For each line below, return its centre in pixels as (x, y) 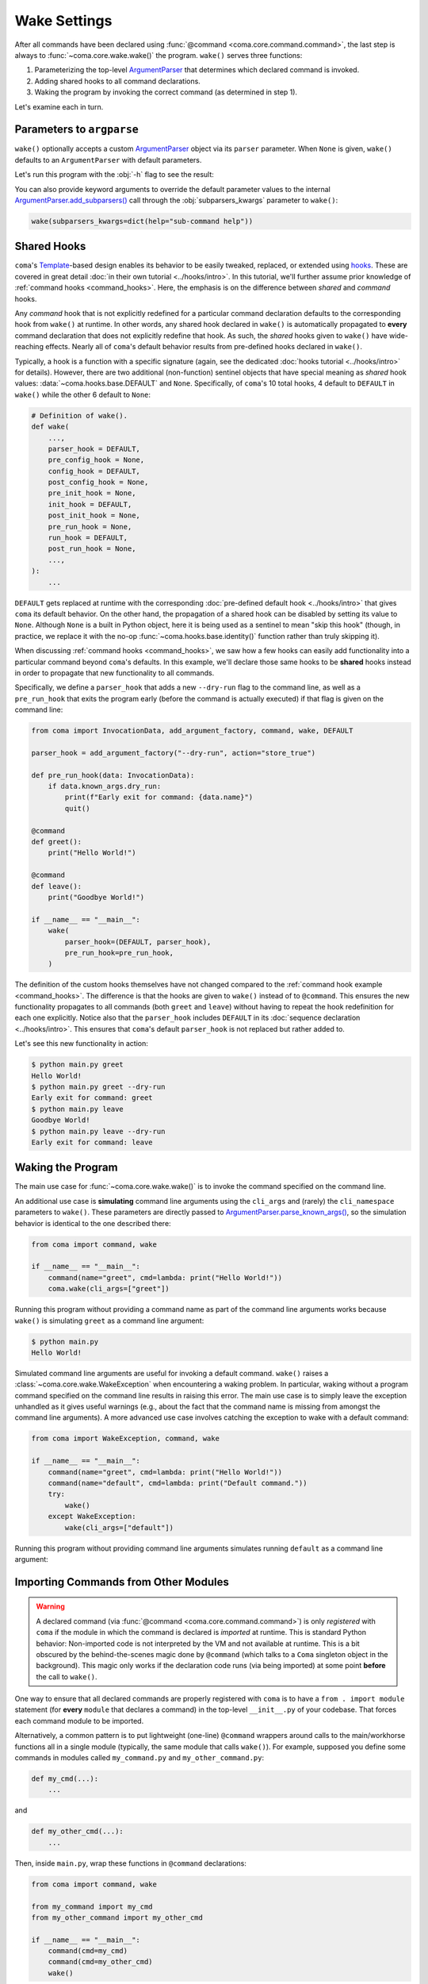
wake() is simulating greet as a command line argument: (109, 1321)
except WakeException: (92, 1517)
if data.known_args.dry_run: (105, 786)
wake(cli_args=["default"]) (119, 1527)
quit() (77, 808)
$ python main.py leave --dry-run (98, 1131)
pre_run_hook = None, (90, 527)
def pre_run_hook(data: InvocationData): (113, 775)
